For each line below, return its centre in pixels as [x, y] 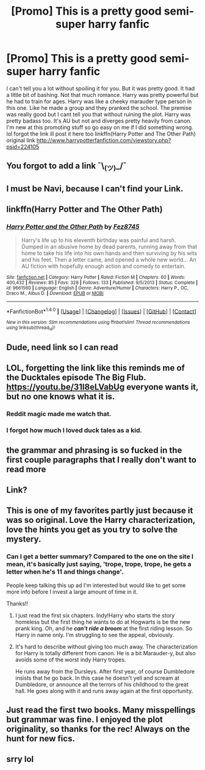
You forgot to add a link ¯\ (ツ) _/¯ [67, 167]
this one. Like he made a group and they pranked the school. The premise [99, 107]
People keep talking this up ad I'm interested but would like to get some [96, 585]
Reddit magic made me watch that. [59, 414]
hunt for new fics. [41, 739]
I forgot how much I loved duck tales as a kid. [74, 430]
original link [21, 140]
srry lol [20, 759]
